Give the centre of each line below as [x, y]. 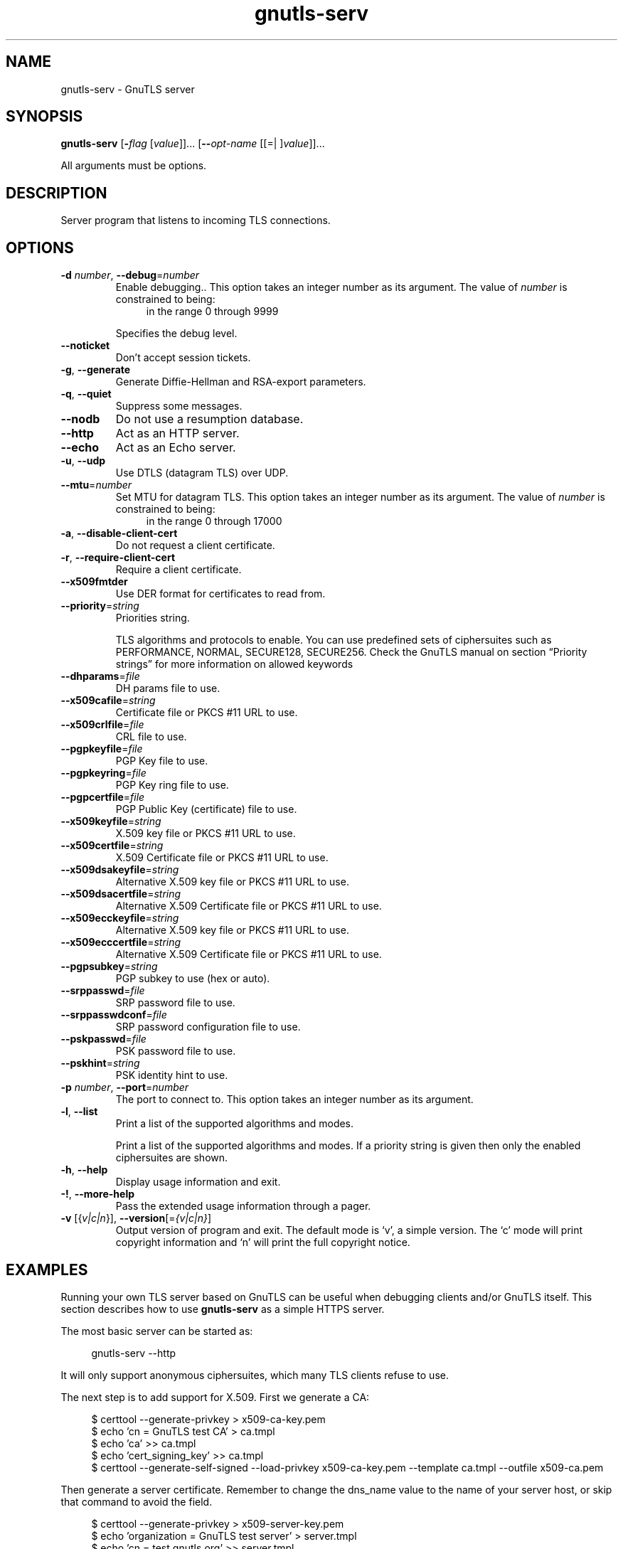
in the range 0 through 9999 [212, 312]
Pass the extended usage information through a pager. [243, 1206]
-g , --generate [96, 370]
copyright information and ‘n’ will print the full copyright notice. [263, 1242]
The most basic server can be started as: [157, 1331]
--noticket [85, 346]
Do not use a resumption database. [209, 419]
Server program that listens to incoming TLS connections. [196, 220]
